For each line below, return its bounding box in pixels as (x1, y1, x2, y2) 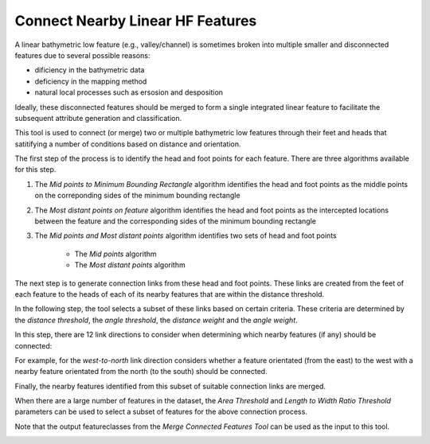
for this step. (14, 165, 57, 174)
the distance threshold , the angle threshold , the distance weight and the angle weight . (14, 315, 298, 325)
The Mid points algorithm (74, 249, 157, 259)
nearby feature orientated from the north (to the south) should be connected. (14, 367, 268, 376)
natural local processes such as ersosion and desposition (34, 88, 223, 97)
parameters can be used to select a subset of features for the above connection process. (14, 407, 308, 417)
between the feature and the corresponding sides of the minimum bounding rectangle (34, 216, 316, 226)
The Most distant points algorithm (74, 260, 186, 270)
